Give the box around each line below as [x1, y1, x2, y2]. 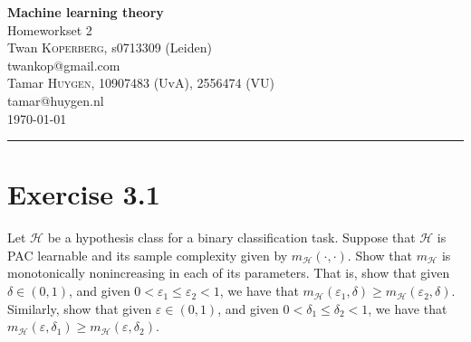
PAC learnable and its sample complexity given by [7, 245, 288, 264]
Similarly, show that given [7, 299, 152, 318]
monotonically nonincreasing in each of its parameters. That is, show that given [7, 263, 450, 282]
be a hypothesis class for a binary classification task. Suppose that [47, 228, 416, 247]
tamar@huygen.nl [7, 90, 104, 109]
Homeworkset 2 [7, 20, 92, 39]
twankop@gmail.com [7, 55, 120, 74]
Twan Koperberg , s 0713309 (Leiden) [7, 38, 212, 57]
